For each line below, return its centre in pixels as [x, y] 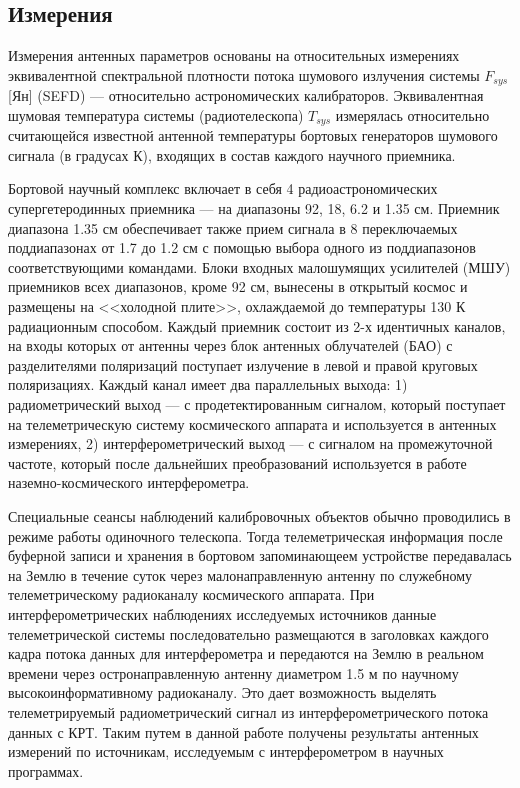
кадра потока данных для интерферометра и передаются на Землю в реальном [246, 653]
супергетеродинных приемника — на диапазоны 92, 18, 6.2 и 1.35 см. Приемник [254, 208]
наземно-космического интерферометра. [129, 482]
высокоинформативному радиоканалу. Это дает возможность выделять [222, 692]
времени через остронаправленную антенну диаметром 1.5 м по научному [233, 672]
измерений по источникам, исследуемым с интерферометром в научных [226, 751]
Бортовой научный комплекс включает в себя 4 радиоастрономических [223, 188]
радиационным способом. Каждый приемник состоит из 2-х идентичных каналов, [257, 325]
